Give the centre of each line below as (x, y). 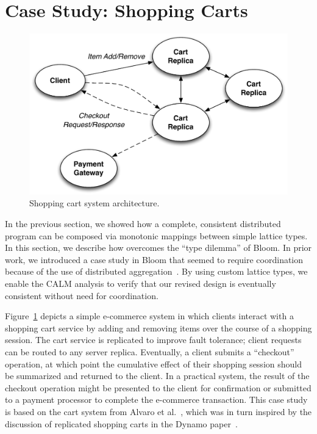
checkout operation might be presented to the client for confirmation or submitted (158, 387)
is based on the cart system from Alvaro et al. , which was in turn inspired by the (158, 411)
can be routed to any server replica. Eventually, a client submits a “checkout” (150, 352)
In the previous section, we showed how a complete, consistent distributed (143, 224)
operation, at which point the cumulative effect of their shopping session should (153, 363)
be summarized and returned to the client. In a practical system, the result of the (157, 376)
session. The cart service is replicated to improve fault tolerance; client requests (153, 340)
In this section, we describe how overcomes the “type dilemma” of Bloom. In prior (158, 248)
